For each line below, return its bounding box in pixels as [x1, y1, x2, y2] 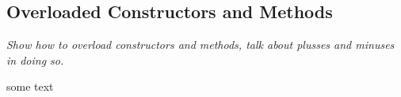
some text [6, 78, 54, 95]
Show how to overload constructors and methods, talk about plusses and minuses [6, 36, 395, 53]
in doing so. [6, 51, 64, 68]
